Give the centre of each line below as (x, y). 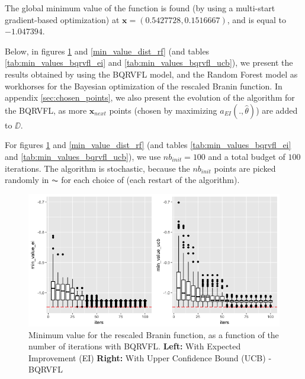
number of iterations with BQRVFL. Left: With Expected (135, 346)
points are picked (245, 168)
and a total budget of (247, 156)
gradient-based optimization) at (62, 19)
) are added (277, 110)
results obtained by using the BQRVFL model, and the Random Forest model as (151, 74)
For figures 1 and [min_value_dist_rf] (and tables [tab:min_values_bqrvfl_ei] (148, 145)
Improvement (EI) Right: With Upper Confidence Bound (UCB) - (150, 357)
